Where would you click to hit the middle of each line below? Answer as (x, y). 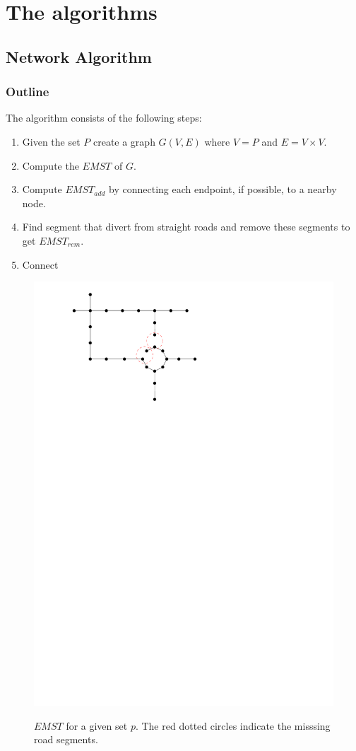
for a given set (97, 725)
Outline (28, 92)
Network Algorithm (79, 56)
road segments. (66, 739)
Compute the (51, 165)
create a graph (124, 141)
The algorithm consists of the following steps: (104, 118)
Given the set (51, 141)
